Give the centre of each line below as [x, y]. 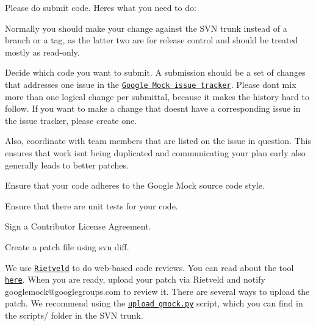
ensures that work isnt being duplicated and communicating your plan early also [155, 153]
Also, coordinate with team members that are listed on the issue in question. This [158, 141]
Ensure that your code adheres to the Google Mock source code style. [135, 185]
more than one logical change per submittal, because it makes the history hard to [157, 96]
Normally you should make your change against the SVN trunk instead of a [146, 28]
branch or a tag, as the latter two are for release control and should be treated [152, 40]
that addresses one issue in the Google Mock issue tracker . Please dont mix [151, 84]
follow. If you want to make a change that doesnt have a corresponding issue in [153, 108]
